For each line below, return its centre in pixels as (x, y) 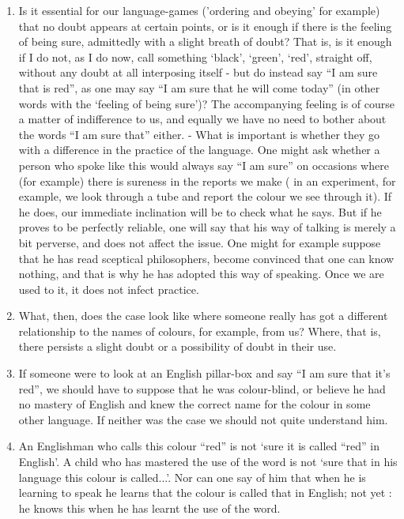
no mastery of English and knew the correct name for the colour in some (194, 404)
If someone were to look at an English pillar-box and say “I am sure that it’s (204, 373)
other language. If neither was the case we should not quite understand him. (203, 419)
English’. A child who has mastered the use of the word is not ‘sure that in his (208, 462)
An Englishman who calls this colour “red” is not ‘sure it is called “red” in (199, 446)
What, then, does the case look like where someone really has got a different (203, 316)
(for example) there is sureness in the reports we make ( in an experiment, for (207, 181)
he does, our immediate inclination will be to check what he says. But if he (200, 211)
